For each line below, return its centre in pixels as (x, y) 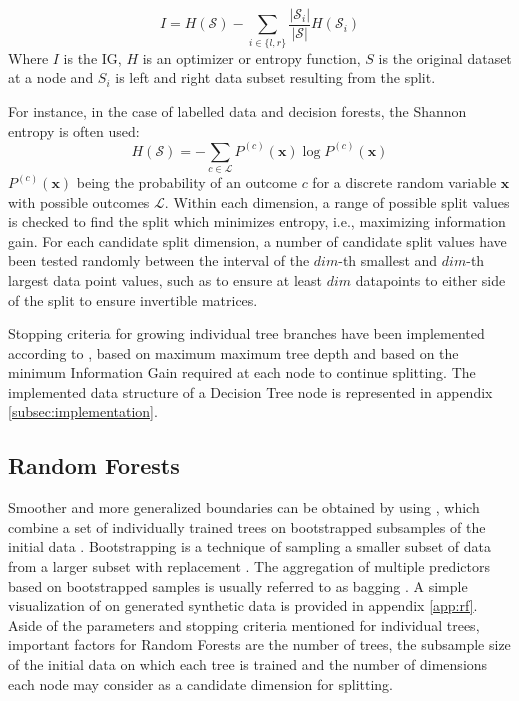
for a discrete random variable (404, 181)
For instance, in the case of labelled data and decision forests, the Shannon (237, 110)
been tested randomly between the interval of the (159, 260)
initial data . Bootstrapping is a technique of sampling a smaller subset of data (249, 546)
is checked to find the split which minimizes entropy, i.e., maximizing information (257, 221)
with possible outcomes (79, 201)
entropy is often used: (74, 130)
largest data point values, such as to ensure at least (165, 279)
